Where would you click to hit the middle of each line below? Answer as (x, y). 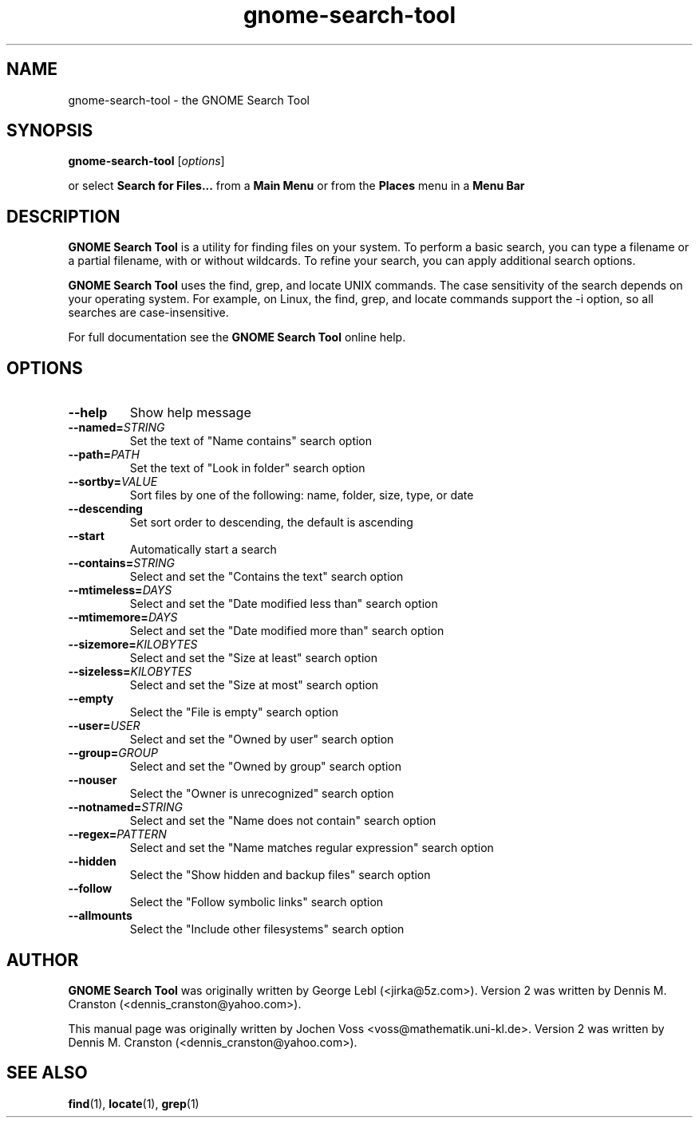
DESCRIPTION (63, 216)
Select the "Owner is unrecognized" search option (262, 794)
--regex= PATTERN (117, 834)
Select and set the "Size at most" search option (254, 685)
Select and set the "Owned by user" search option (262, 739)
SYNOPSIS (50, 131)
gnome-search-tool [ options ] (146, 161)
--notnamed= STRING (125, 807)
